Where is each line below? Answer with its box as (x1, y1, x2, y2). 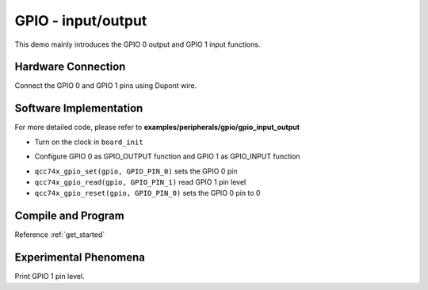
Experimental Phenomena (14, 250, 146, 265)
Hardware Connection (14, 60, 126, 74)
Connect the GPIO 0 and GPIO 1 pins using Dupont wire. (14, 81, 197, 90)
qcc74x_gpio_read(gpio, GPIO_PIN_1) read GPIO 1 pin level (34, 177, 246, 186)
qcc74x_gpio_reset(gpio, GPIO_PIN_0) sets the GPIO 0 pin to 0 (34, 189, 261, 198)
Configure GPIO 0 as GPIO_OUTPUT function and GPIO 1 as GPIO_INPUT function (34, 151, 300, 162)
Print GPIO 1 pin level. (14, 272, 85, 281)
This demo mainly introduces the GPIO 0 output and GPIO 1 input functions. (14, 40, 261, 49)
